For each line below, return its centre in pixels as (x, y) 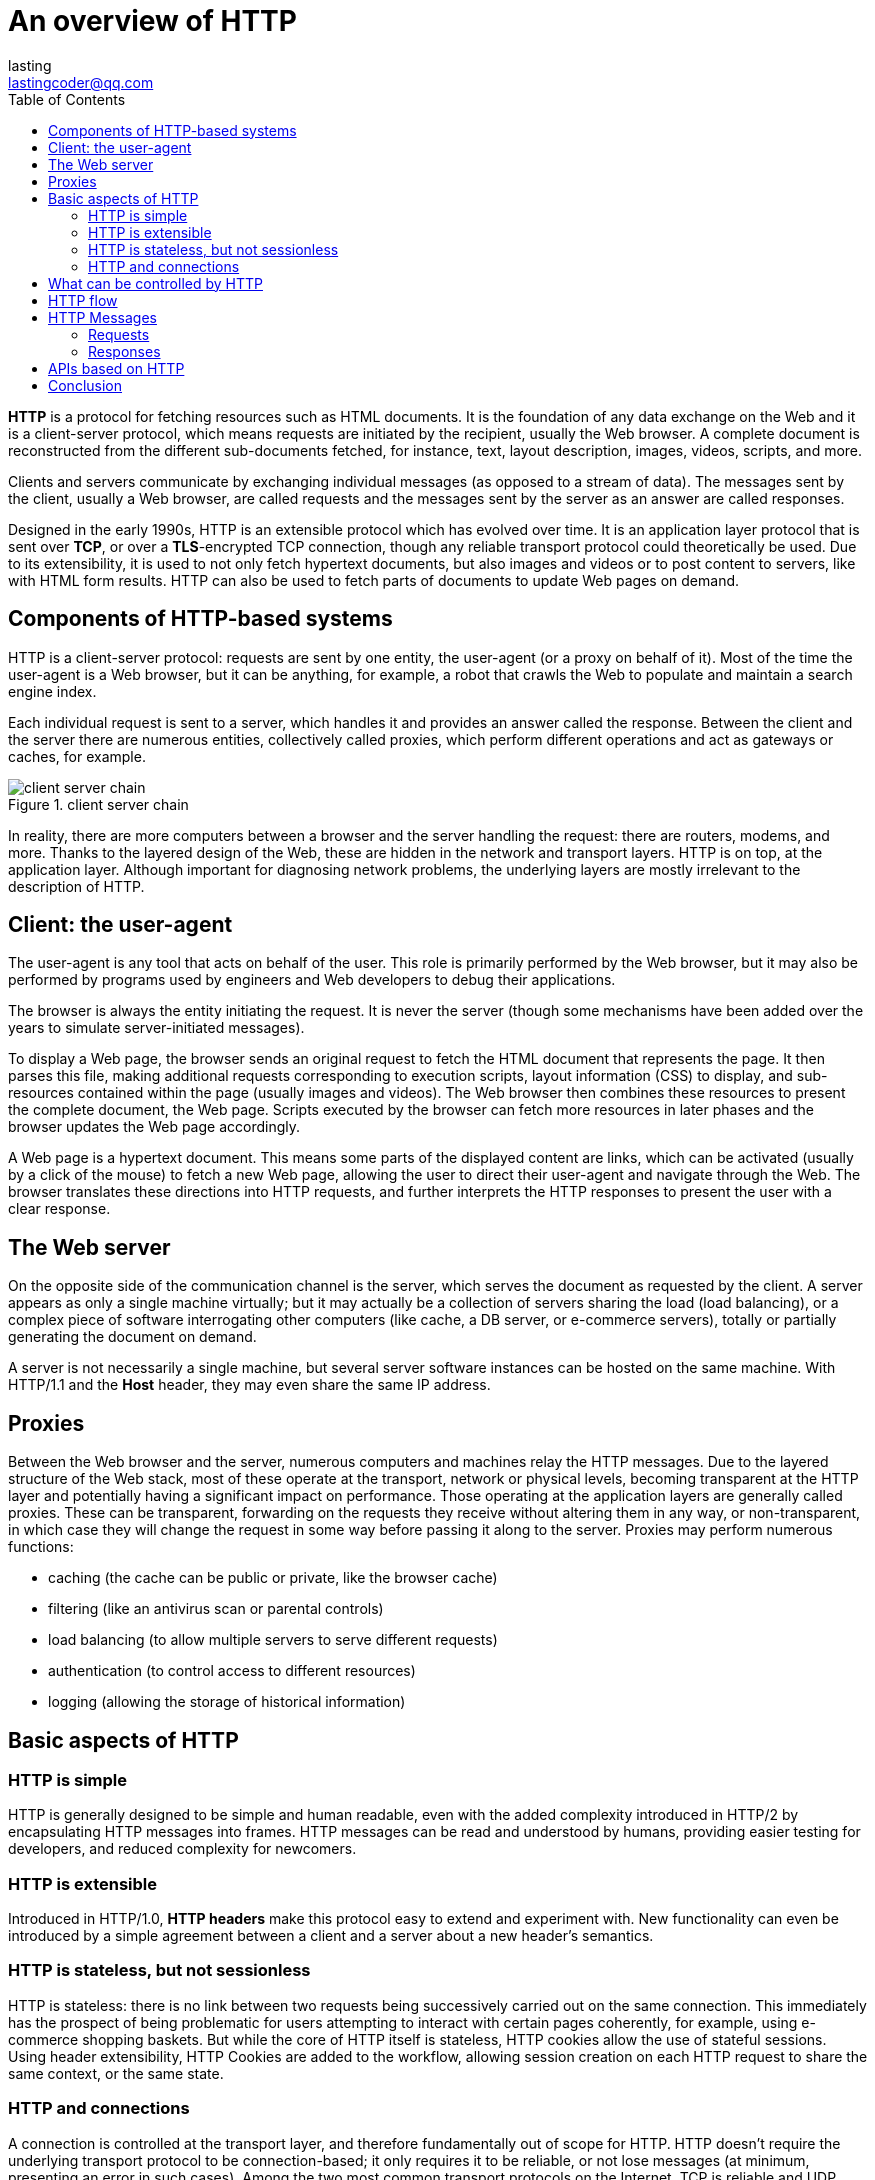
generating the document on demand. (132, 1337)
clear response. (59, 1209)
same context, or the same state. (116, 2073)
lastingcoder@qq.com (81, 82)
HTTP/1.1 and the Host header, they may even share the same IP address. (249, 1385)
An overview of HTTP (152, 21)
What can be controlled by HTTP (155, 283)
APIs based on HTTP (116, 368)
